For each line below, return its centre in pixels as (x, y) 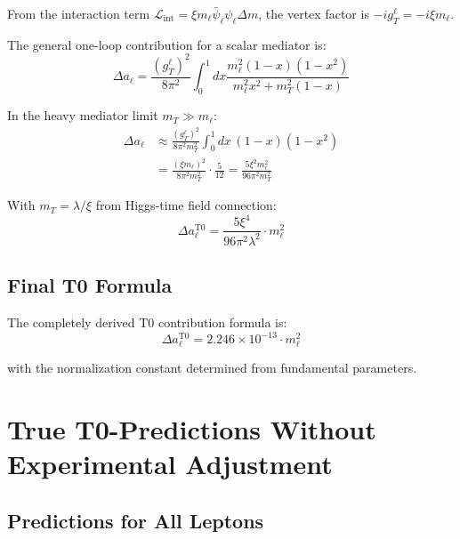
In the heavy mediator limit (83, 115)
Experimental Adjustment (170, 464)
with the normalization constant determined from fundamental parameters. (212, 368)
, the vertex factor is (314, 13)
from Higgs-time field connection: (186, 205)
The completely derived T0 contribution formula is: (147, 322)
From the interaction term (79, 13)
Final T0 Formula (90, 285)
